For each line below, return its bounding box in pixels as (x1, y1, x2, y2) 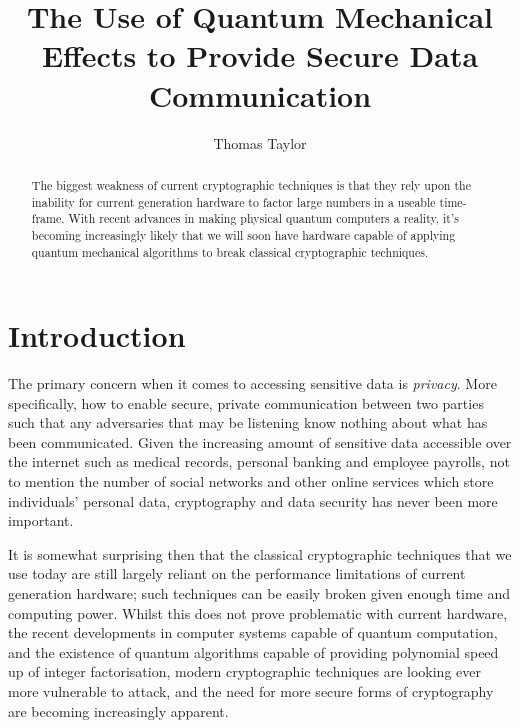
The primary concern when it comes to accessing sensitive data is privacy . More (8, 373, 497, 394)
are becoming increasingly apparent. (8, 700, 229, 721)
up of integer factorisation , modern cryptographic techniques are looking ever (8, 661, 481, 682)
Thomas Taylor (213, 132, 307, 153)
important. (8, 510, 74, 531)
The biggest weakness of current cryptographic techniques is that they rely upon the (31, 176, 471, 193)
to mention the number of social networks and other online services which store (8, 471, 494, 492)
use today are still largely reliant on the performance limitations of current (8, 563, 466, 584)
